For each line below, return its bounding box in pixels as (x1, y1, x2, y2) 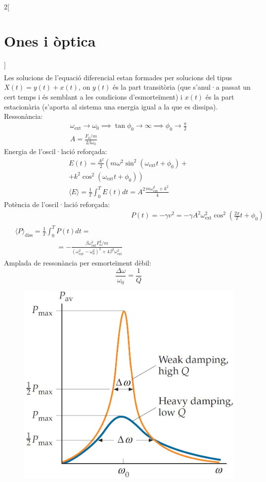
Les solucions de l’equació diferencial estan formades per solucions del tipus (4, 72, 232, 82)
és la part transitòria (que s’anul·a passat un (112, 82, 251, 92)
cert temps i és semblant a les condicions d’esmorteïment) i (4, 92, 182, 102)
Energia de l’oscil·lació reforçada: (4, 146, 107, 157)
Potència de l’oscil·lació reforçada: (4, 199, 110, 209)
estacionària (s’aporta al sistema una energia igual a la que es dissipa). (4, 101, 218, 111)
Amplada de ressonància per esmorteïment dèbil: (4, 258, 151, 268)
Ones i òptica (4, 30, 96, 51)
